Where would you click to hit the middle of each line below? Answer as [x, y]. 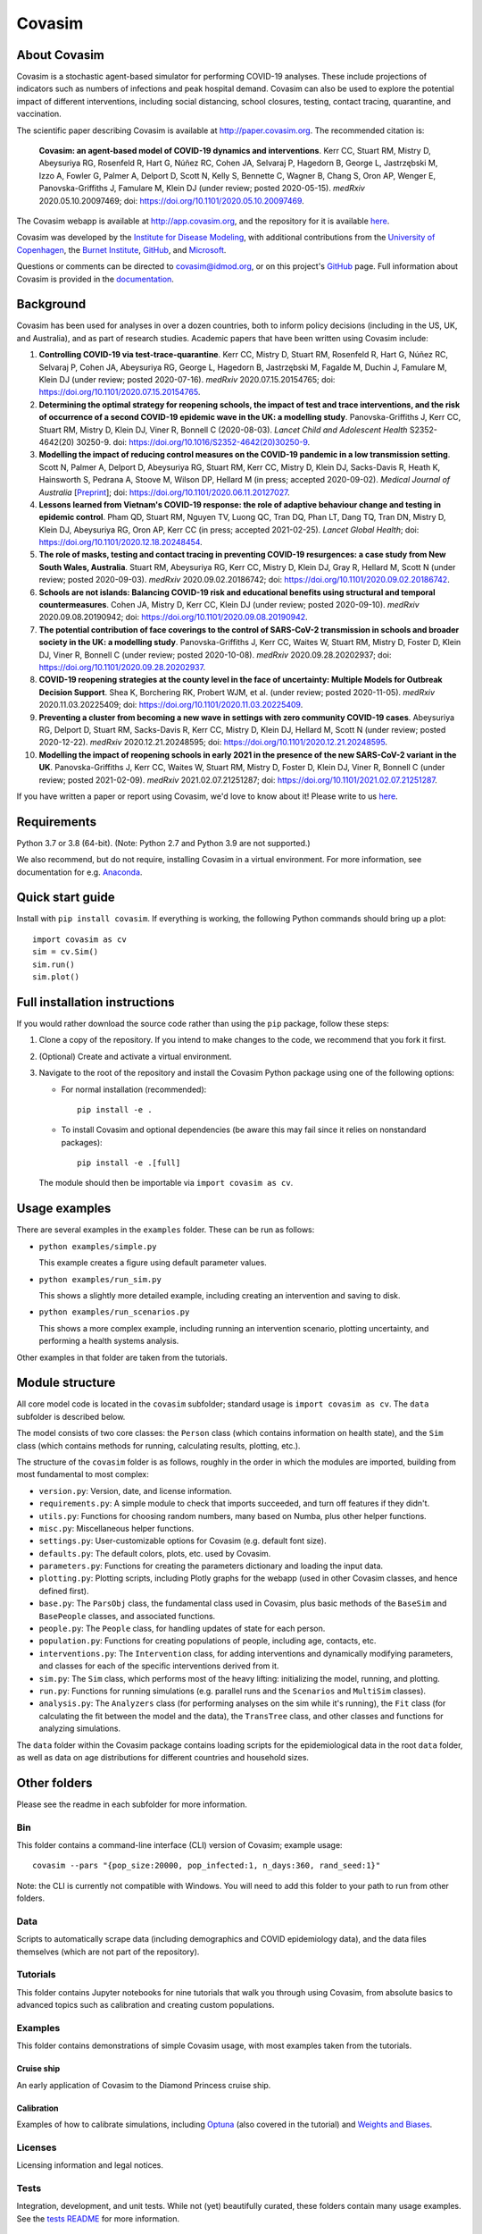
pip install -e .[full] [129, 1163]
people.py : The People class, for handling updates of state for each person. [182, 1629]
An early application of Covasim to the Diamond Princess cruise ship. [144, 2085]
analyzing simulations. [79, 1728]
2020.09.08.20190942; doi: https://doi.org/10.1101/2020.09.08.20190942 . [173, 617]
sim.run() [54, 964]
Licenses [37, 2147]
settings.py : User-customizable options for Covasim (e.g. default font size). [183, 1541]
